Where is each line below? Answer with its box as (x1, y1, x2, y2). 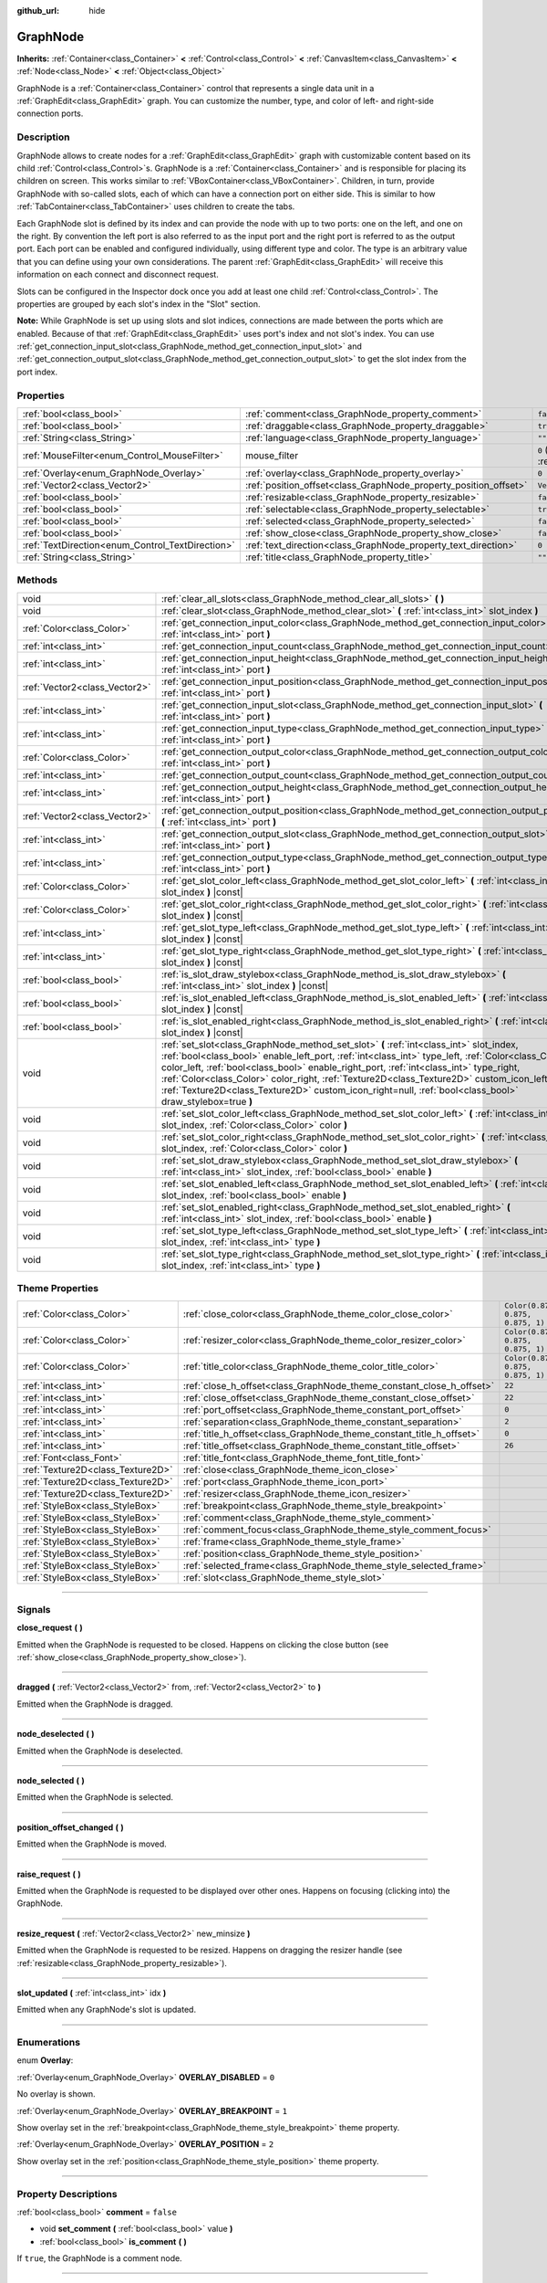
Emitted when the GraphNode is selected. (16, 1792, 173, 1803)
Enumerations (16, 2036, 81, 2049)
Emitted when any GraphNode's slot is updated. (16, 2004, 196, 2015)
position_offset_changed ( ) (16, 1822, 125, 1833)
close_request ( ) (16, 1622, 83, 1634)
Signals (16, 1603, 51, 1615)
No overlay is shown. (16, 2088, 96, 2099)
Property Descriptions (16, 2187, 118, 2200)
